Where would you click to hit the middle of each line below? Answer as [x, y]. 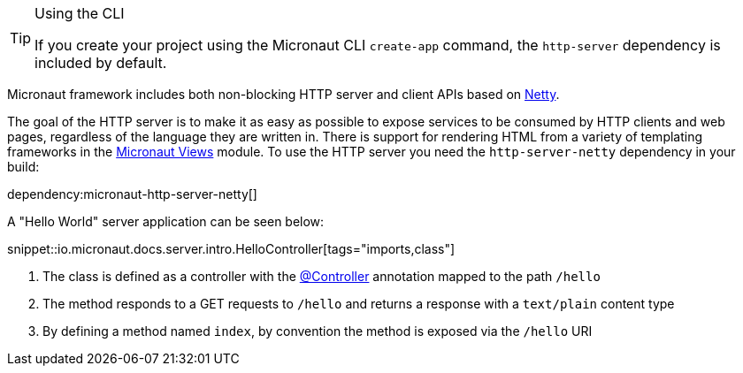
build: [23, 167]
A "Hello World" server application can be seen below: [166, 221]
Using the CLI [80, 13]
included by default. [101, 63]
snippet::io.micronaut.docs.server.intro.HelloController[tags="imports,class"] [231, 249]
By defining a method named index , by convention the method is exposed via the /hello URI [318, 331]
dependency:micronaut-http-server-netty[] [132, 194]
